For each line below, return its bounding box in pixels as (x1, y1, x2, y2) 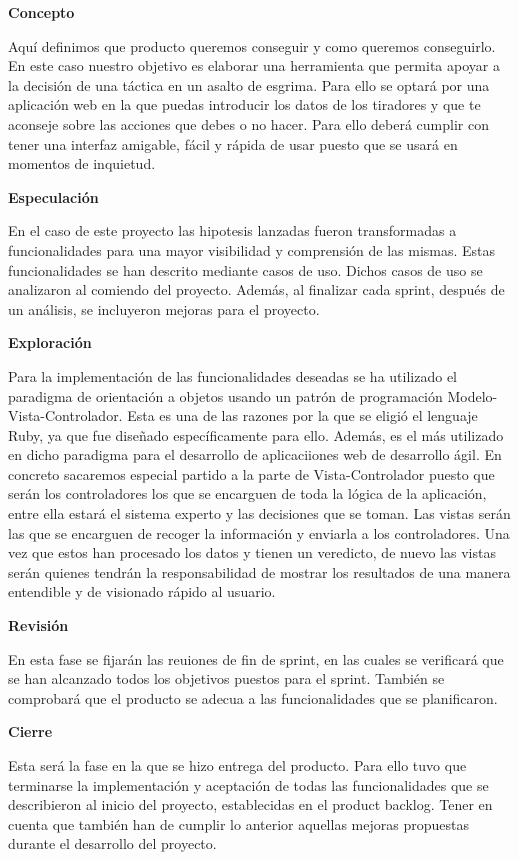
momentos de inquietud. (8, 153, 156, 174)
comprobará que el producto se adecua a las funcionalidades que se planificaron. (8, 687, 498, 708)
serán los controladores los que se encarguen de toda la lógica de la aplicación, (8, 483, 487, 504)
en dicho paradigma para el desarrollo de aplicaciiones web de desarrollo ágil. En (8, 444, 502, 465)
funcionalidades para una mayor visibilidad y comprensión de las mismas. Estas (8, 239, 496, 260)
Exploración (8, 332, 92, 353)
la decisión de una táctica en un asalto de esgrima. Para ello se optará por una (8, 74, 490, 95)
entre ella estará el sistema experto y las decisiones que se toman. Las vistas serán (8, 503, 511, 524)
